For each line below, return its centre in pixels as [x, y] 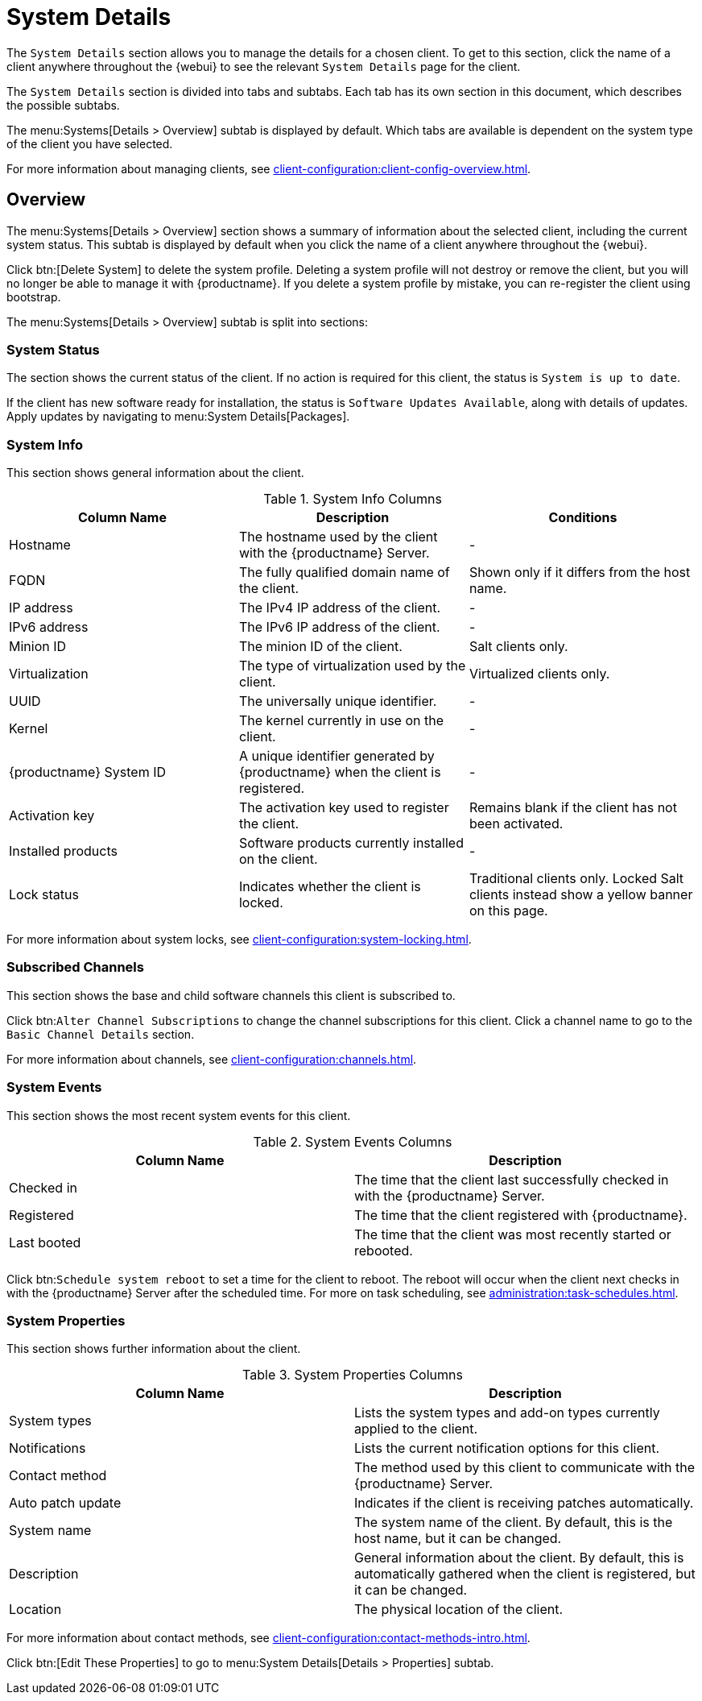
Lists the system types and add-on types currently [507, 1413]
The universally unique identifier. [338, 701]
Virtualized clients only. [539, 674]
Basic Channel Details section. [101, 1034]
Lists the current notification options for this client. [507, 1448]
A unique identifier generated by [337, 756]
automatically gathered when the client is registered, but [525, 1574]
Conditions [583, 518]
